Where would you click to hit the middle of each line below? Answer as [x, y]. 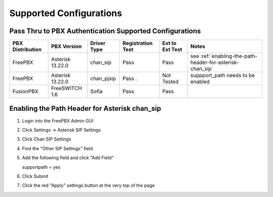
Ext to [169, 43]
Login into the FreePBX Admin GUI [58, 120]
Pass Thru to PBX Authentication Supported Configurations [105, 31]
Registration [138, 43]
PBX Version [66, 46]
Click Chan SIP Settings [47, 139]
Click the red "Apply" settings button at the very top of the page [88, 185]
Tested [170, 82]
